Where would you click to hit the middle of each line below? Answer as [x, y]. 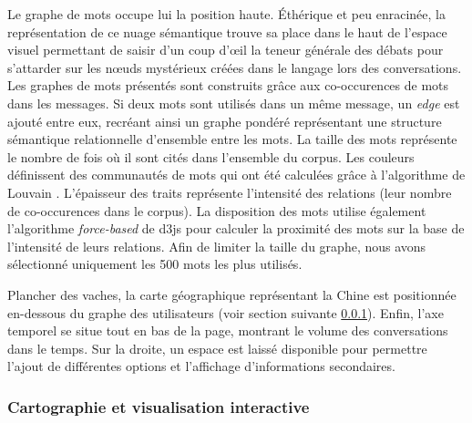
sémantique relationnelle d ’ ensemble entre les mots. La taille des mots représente [232, 139]
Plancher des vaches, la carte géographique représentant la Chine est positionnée [232, 294]
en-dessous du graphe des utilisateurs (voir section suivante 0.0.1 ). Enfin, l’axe [226, 312]
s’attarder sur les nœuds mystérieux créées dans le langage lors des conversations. [235, 67]
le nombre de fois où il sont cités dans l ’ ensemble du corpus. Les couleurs [211, 156]
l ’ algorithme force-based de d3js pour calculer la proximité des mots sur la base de [236, 228]
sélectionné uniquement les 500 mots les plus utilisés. [155, 264]
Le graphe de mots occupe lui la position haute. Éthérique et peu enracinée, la [226, 14]
